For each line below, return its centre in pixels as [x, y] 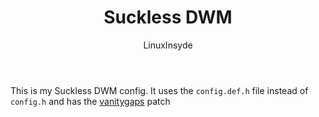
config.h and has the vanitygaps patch [90, 101]
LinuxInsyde [168, 45]
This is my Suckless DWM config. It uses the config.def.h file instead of [159, 90]
